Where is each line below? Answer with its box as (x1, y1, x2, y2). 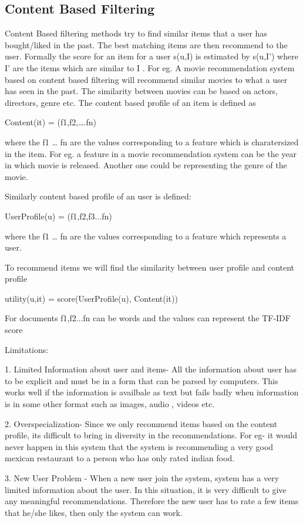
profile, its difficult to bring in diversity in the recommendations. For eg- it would (5, 429, 298, 441)
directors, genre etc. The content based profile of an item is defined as (5, 96, 256, 108)
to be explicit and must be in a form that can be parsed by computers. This (5, 374, 278, 387)
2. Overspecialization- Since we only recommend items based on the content (5, 417, 278, 429)
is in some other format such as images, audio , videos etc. (5, 398, 215, 410)
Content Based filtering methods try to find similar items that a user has (5, 27, 267, 39)
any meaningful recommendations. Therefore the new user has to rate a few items (5, 495, 299, 507)
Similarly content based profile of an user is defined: (5, 190, 191, 202)
